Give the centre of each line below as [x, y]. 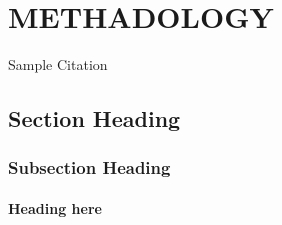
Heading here [55, 207]
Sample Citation [58, 64]
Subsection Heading [89, 167]
